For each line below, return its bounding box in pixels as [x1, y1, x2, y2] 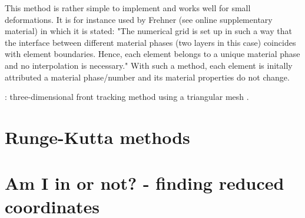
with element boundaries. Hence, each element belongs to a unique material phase [5, 48, 300, 60]
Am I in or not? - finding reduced [5, 171, 284, 195]
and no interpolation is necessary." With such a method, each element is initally [5, 59, 293, 71]
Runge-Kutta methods [5, 125, 190, 149]
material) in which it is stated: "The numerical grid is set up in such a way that [5, 25, 292, 37]
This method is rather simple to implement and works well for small [5, 2, 251, 14]
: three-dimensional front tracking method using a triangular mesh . [5, 90, 249, 103]
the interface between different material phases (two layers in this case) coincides [5, 36, 296, 48]
